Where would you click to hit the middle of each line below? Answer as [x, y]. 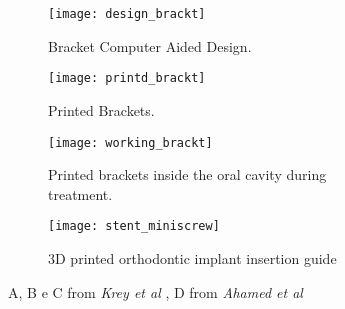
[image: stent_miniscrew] [134, 226]
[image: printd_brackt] [127, 78]
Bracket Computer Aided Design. [150, 45]
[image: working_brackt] [130, 142]
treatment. [80, 193]
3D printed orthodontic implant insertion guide [192, 258]
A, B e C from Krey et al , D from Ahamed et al [155, 291]
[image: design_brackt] [127, 14]
